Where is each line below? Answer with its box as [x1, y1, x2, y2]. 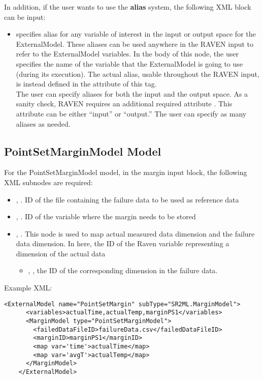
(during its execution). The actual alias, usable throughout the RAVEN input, [16, 68, 259, 79]
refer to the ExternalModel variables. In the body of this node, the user [16, 48, 239, 59]
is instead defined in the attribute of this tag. [16, 78, 157, 89]
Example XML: [4, 282, 52, 293]
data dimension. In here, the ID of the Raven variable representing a [16, 238, 229, 249]
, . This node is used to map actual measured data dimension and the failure [16, 228, 255, 239]
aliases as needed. [16, 118, 71, 129]
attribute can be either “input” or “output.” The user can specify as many [16, 108, 247, 119]
